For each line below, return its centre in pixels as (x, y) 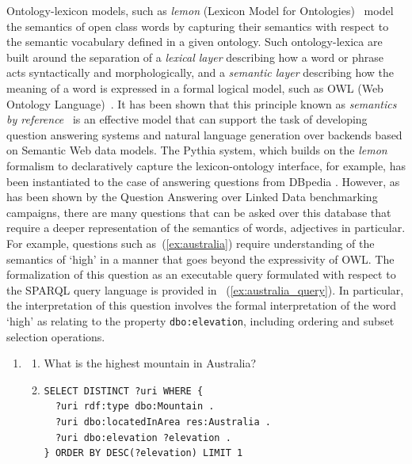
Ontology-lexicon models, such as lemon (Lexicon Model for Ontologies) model (200, 10)
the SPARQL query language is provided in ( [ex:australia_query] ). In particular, (205, 289)
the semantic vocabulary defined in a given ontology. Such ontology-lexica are (195, 42)
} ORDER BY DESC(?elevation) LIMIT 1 (143, 453)
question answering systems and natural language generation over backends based (204, 134)
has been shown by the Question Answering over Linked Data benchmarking (192, 197)
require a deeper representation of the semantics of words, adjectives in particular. (206, 228)
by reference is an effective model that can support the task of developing (187, 119)
